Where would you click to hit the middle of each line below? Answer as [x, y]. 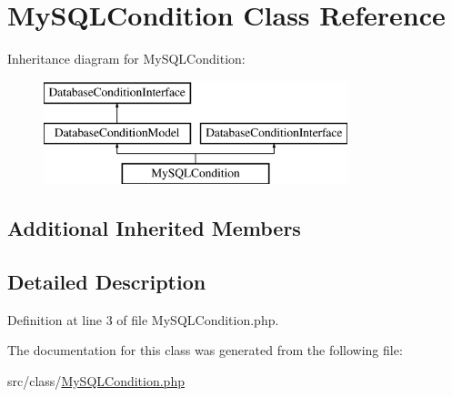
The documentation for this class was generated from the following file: [205, 350]
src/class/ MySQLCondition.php [96, 380]
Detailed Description [107, 281]
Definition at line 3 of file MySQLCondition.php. [143, 319]
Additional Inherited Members [154, 228]
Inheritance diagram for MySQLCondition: [126, 59]
